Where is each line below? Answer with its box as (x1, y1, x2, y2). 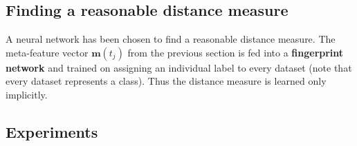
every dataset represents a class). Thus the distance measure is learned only (6, 74, 327, 88)
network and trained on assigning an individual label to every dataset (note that (6, 60, 352, 74)
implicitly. (6, 87, 48, 101)
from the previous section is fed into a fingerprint (127, 45, 344, 59)
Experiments (6, 121, 98, 142)
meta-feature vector (6, 45, 89, 59)
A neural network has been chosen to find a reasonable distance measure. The (6, 32, 336, 46)
